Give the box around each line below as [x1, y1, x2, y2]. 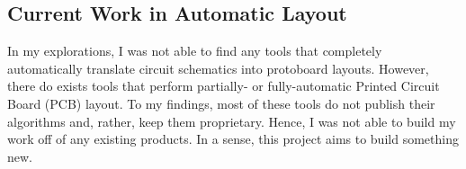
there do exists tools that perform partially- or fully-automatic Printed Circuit [7, 76, 440, 95]
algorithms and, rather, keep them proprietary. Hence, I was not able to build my [7, 111, 456, 130]
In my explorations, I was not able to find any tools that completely [7, 41, 382, 60]
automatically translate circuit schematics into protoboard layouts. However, [7, 58, 429, 77]
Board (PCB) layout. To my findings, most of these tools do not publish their [7, 93, 435, 112]
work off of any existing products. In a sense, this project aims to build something [7, 129, 459, 148]
